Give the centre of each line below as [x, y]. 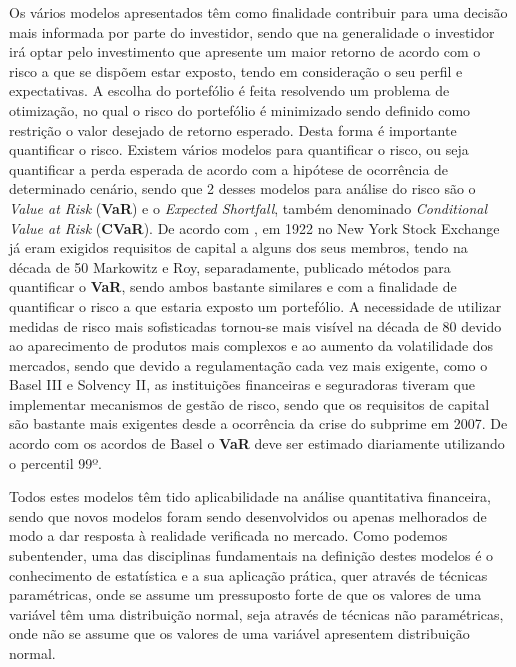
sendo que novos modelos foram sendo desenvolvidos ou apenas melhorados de [248, 515]
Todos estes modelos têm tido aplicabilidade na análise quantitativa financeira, [250, 496]
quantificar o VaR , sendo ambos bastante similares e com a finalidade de [233, 286]
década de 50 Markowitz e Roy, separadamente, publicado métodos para [230, 266]
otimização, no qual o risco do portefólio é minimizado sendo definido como [240, 109]
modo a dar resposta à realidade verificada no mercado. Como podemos [228, 535]
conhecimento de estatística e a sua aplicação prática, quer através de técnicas [248, 574]
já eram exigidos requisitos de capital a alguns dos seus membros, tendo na [238, 247]
